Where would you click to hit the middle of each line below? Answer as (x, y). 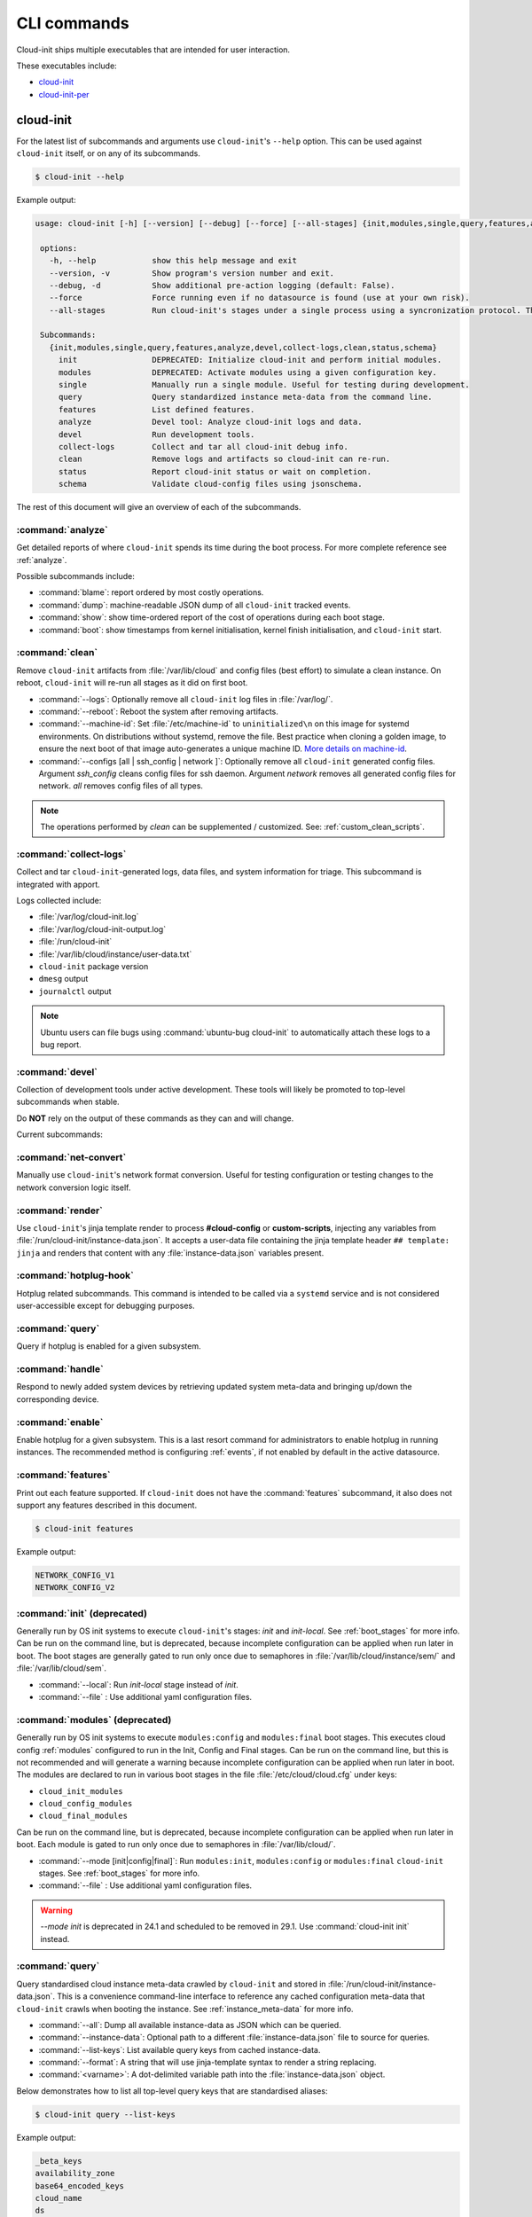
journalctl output (75, 991)
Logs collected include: (59, 901)
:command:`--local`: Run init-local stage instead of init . (138, 1684)
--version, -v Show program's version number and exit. (192, 273)
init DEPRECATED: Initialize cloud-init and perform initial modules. (250, 360)
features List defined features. (156, 409)
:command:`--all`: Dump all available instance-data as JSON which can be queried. (190, 2025)
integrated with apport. (59, 884)
